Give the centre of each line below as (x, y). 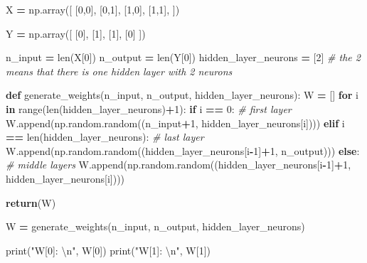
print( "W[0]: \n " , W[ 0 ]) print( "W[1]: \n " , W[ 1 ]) (108, 250)
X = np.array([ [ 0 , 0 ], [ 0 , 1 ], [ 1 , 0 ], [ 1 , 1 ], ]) (93, 9)
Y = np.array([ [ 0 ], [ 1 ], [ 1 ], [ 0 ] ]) (76, 33)
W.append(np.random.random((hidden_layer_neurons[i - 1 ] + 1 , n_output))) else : (183, 150)
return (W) (31, 202)
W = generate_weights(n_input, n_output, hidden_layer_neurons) (155, 226)
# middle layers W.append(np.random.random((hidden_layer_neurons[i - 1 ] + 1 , (179, 165)
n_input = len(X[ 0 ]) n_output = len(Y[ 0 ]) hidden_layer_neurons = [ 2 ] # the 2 (183, 57)
